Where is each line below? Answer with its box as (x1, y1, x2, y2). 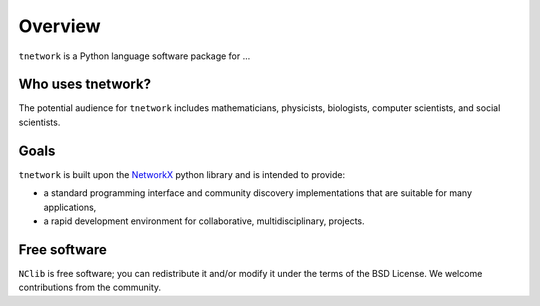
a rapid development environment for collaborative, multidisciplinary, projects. (43, 215, 365, 227)
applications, (43, 201, 97, 213)
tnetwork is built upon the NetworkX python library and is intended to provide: (18, 168, 345, 180)
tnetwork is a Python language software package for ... (18, 50, 251, 62)
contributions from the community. (18, 281, 162, 294)
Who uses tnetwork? (18, 76, 152, 93)
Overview (18, 15, 101, 37)
